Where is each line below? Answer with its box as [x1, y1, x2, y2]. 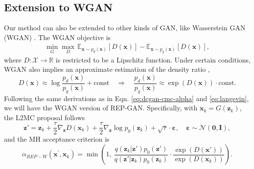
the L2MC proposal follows [4, 112, 85, 122]
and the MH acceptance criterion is [4, 134, 110, 144]
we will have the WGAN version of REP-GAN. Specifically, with [4, 103, 198, 113]
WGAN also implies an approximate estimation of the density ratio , [4, 64, 210, 74]
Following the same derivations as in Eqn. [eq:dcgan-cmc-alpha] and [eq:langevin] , [4, 93, 249, 103]
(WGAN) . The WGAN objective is [4, 32, 111, 42]
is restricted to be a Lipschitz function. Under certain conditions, [55, 54, 251, 64]
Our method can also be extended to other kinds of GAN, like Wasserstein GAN [4, 22, 246, 33]
